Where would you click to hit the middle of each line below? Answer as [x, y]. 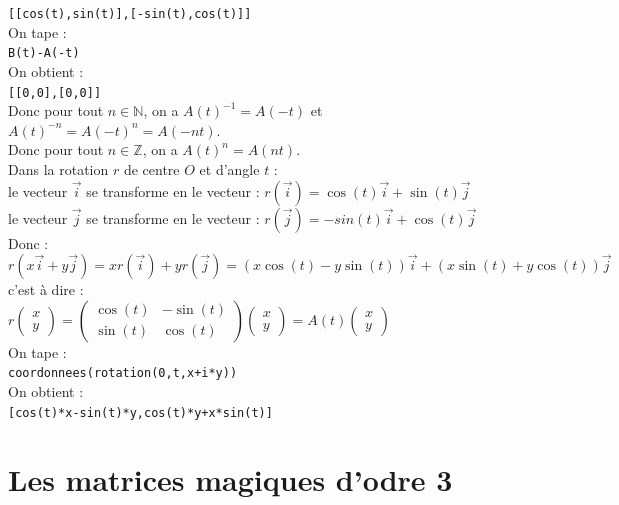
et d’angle [229, 168]
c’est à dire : [46, 289]
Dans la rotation [58, 168]
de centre [151, 168]
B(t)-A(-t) [44, 53]
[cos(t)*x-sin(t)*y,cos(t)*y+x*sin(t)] [140, 412]
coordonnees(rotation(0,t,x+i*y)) [123, 373]
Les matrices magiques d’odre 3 [230, 479]
